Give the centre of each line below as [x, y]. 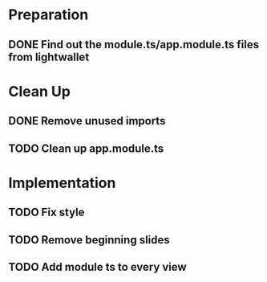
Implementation [62, 183]
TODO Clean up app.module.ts [86, 148]
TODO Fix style [47, 213]
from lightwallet [49, 57]
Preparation [49, 15]
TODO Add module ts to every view [97, 267]
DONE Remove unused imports [87, 121]
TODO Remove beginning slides [89, 240]
